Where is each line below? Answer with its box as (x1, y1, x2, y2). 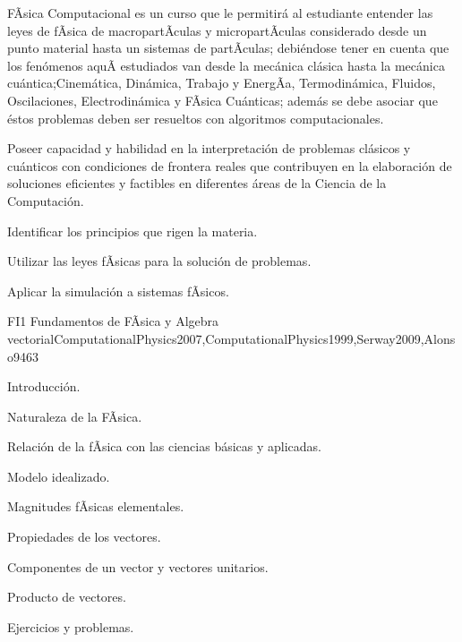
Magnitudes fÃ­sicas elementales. (7, 497, 184, 516)
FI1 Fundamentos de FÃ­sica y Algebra (7, 312, 219, 330)
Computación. (7, 191, 84, 210)
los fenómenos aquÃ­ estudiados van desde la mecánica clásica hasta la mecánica (7, 56, 445, 74)
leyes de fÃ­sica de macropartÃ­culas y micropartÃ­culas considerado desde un (7, 21, 427, 39)
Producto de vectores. (7, 587, 126, 606)
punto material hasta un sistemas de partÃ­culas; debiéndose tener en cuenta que (7, 39, 449, 57)
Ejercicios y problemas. (7, 617, 134, 636)
